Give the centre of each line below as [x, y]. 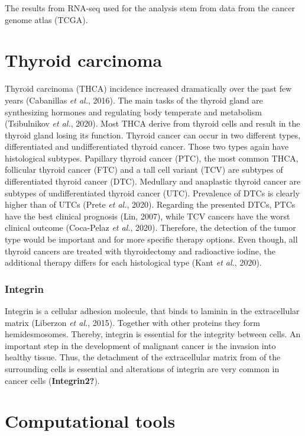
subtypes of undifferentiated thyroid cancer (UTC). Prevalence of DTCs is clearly [152, 193]
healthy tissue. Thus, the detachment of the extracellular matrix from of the [143, 357]
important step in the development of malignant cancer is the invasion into [140, 345]
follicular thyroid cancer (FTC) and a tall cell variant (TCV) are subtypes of [144, 169]
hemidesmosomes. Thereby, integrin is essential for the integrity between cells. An [153, 334]
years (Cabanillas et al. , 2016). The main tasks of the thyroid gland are [134, 100]
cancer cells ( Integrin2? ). [52, 380]
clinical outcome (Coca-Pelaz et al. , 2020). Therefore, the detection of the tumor [150, 227]
